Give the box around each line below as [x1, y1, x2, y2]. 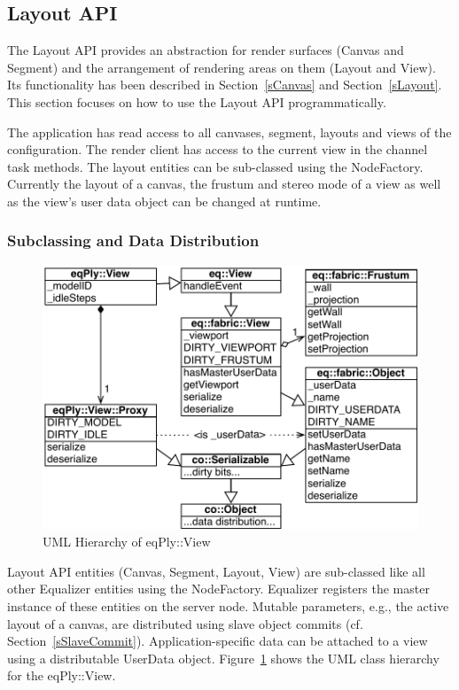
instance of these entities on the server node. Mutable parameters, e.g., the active [7, 596, 449, 615]
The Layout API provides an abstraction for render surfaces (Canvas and [7, 41, 404, 59]
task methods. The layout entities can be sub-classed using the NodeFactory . [7, 157, 424, 175]
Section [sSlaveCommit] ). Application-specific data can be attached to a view [7, 632, 428, 650]
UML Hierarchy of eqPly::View [43, 532, 211, 551]
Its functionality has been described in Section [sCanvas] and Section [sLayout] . [7, 75, 442, 94]
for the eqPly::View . [7, 666, 116, 685]
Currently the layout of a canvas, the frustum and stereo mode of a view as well [7, 174, 441, 193]
